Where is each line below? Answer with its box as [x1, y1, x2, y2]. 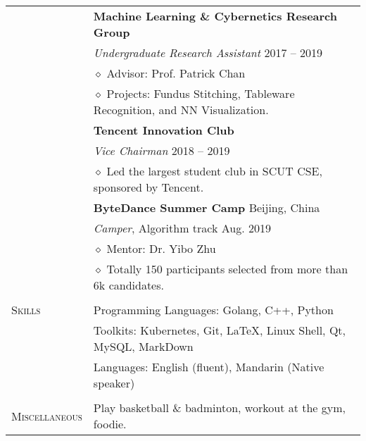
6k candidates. [93, 277, 164, 293]
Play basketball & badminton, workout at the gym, [93, 399, 346, 416]
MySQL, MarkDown [93, 338, 194, 354]
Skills [11, 302, 41, 318]
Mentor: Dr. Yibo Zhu [106, 240, 216, 256]
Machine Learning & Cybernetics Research [93, 8, 337, 24]
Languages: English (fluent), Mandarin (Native [93, 359, 324, 375]
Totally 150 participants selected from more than [106, 261, 348, 277]
